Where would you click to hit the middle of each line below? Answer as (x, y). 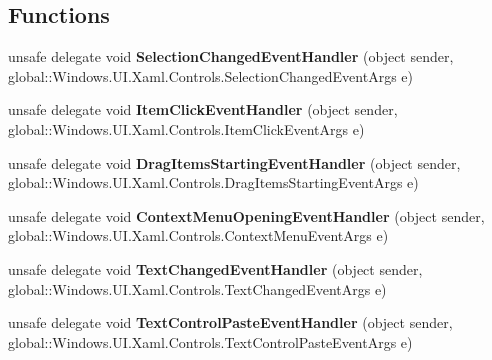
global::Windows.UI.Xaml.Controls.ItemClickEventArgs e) (186, 128)
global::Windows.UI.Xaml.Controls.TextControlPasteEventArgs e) (210, 341)
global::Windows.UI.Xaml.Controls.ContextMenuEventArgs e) (198, 235)
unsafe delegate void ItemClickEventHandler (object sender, (203, 109)
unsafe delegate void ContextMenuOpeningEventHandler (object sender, (246, 215)
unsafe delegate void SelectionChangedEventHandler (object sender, (231, 56)
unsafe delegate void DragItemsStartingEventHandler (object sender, (234, 162)
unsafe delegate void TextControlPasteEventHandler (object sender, (230, 322)
